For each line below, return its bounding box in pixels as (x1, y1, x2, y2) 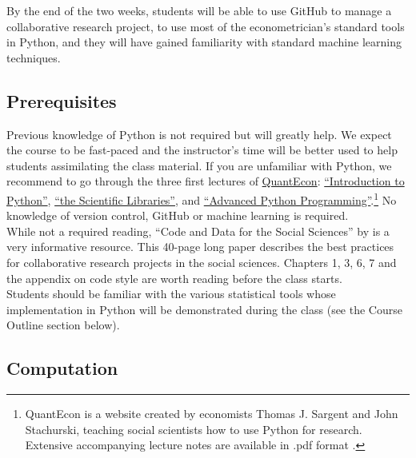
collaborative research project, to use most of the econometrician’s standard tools (6, 18, 405, 34)
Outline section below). (6, 317, 120, 333)
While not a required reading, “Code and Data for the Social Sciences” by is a (6, 222, 390, 239)
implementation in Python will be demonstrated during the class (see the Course (6, 301, 402, 317)
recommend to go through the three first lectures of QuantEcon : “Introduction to (6, 173, 405, 189)
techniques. (6, 49, 61, 66)
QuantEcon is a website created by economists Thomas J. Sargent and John (25, 405, 398, 422)
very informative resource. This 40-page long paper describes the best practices (6, 238, 394, 255)
